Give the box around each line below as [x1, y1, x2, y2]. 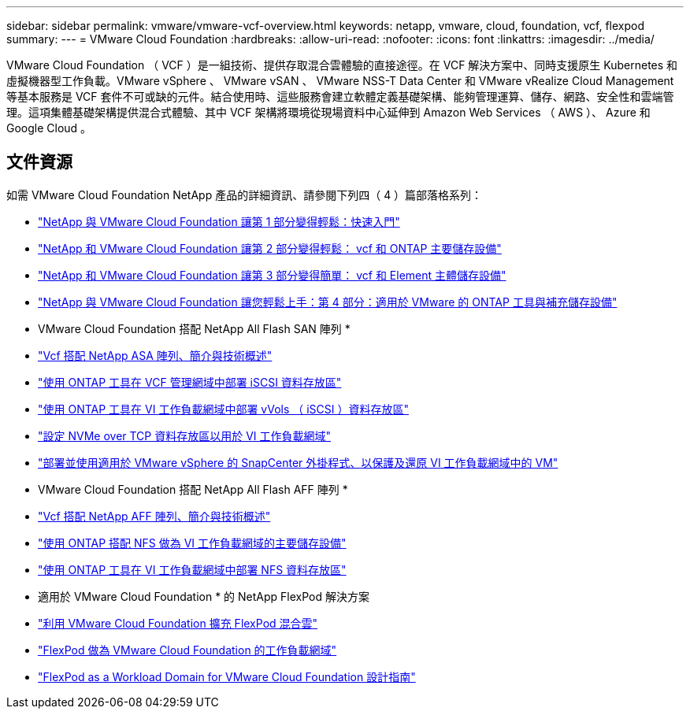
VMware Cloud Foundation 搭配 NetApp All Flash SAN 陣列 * [38, 321, 351, 335]
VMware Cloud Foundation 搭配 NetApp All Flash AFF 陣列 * [38, 482, 348, 496]
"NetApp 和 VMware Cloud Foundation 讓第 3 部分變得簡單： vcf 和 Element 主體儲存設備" [38, 268, 506, 282]
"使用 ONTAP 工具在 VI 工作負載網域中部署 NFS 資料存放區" [38, 562, 347, 576]
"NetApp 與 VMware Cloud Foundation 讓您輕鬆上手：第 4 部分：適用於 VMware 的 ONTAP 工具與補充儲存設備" [38, 295, 618, 309]
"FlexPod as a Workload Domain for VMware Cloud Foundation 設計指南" [38, 669, 416, 684]
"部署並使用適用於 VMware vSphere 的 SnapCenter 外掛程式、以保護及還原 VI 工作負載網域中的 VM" [38, 455, 558, 469]
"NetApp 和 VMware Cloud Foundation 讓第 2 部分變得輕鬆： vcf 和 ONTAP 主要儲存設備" [38, 241, 502, 255]
